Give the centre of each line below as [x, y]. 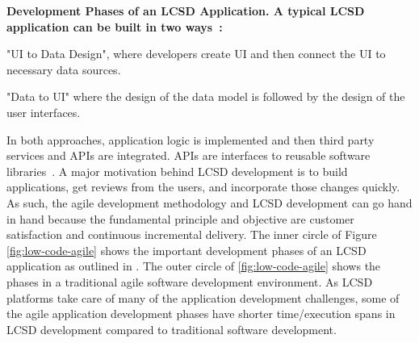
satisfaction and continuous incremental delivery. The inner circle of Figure [192, 234]
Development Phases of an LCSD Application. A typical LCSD [186, 10]
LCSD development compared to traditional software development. [172, 329]
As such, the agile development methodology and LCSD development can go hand [209, 202]
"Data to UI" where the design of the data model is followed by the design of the [206, 96]
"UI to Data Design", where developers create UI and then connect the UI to [196, 54]
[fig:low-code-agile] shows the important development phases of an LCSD [186, 250]
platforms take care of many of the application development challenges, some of [203, 297]
